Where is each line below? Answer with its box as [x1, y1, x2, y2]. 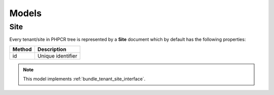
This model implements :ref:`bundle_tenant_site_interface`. [23, 76, 146, 82]
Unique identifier [37, 52, 78, 59]
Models [9, 8, 42, 19]
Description [37, 45, 66, 53]
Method [12, 45, 32, 53]
